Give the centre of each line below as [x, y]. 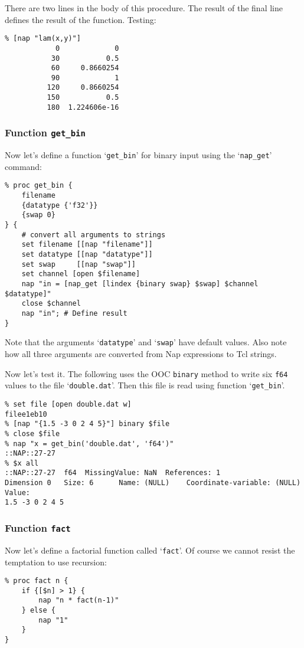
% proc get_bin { [39, 186]
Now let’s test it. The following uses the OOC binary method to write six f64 [146, 373]
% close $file [32, 433]
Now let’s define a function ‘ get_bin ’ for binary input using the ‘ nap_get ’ [138, 155]
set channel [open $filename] [81, 274]
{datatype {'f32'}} [60, 205]
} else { [38, 611]
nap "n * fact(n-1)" [79, 600]
